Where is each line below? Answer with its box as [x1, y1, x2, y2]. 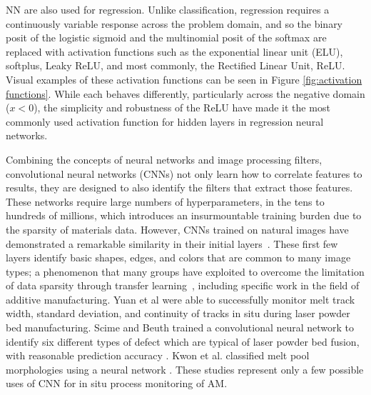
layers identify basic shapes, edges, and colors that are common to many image [6, 250, 351, 265]
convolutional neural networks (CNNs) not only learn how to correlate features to [6, 166, 362, 181]
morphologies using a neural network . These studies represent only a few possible [6, 361, 364, 376]
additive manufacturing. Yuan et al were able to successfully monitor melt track [6, 291, 355, 306]
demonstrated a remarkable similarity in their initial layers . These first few [6, 236, 338, 251]
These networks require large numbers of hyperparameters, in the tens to [6, 194, 325, 209]
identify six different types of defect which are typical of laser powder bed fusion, [6, 334, 360, 349]
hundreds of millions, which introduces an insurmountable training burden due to [6, 208, 362, 223]
